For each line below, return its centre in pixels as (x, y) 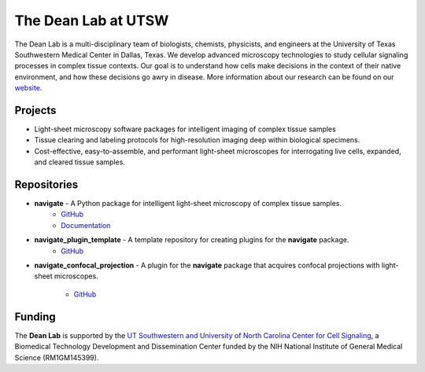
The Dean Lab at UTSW (92, 20)
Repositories (46, 184)
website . (28, 88)
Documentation (86, 225)
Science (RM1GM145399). (57, 357)
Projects (35, 110)
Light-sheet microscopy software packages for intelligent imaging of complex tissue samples (185, 129)
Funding (35, 317)
